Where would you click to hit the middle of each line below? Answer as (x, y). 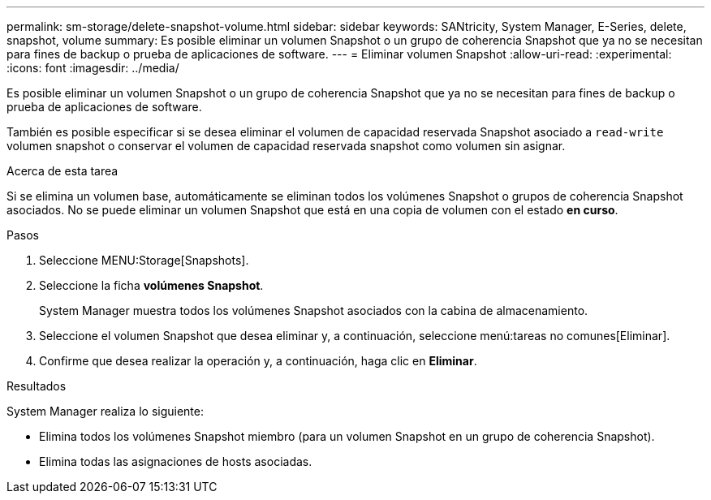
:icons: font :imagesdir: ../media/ (93, 68)
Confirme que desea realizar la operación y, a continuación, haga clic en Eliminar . (258, 361)
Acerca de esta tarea (62, 171)
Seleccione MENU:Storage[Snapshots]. (144, 260)
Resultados (37, 386)
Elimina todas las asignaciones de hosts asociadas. (176, 461)
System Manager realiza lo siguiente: (105, 411)
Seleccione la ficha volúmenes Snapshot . (151, 285)
